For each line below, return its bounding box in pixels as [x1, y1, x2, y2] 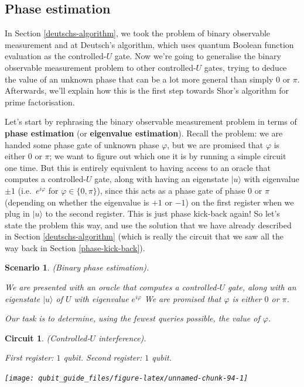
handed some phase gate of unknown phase [5, 138, 159, 150]
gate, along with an [228, 281, 296, 293]
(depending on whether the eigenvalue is [5, 196, 149, 208]
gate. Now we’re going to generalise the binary [114, 50, 281, 62]
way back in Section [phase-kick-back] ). [5, 241, 145, 254]
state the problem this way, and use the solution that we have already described [5, 218, 292, 231]
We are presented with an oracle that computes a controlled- [5, 281, 220, 293]
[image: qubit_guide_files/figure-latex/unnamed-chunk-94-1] [5, 374, 248, 383]
